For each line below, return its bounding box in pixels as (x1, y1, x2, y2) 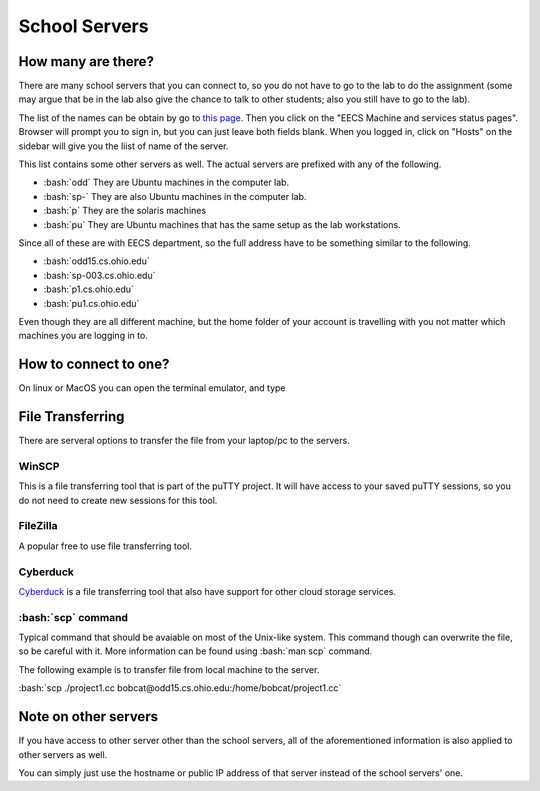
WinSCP (18, 459, 60, 473)
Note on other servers (18, 708, 159, 725)
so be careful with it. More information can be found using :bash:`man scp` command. (18, 645, 373, 657)
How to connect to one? (18, 356, 170, 373)
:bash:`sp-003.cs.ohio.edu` (43, 269, 156, 281)
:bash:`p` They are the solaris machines (43, 205, 207, 217)
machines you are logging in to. (18, 330, 149, 342)
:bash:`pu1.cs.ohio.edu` (43, 297, 140, 309)
